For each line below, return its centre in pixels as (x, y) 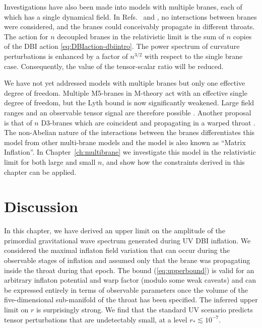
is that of (18, 122)
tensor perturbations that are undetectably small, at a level (96, 319)
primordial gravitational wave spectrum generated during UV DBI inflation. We (127, 240)
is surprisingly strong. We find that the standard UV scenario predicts (144, 309)
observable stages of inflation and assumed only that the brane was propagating (127, 260)
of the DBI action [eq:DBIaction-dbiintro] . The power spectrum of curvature (122, 46)
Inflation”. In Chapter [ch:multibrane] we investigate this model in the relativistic (130, 152)
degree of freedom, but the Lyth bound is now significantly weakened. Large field (129, 103)
